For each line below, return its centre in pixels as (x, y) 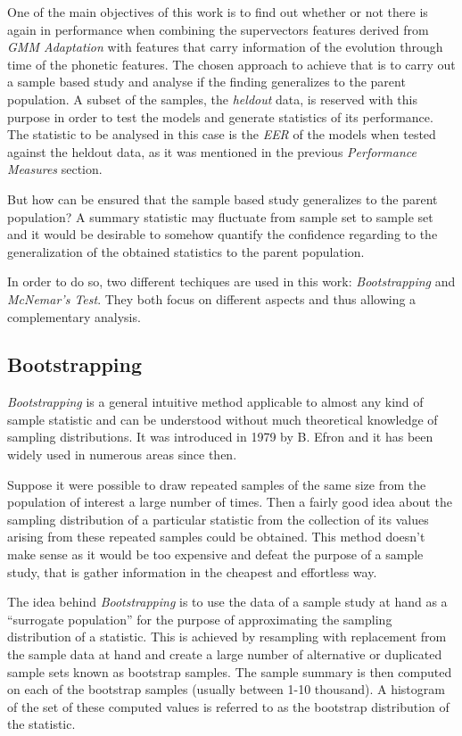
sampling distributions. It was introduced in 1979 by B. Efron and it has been (220, 437)
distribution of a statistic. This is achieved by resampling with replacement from (227, 637)
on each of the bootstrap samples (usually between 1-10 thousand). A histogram (226, 689)
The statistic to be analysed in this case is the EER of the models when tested (222, 134)
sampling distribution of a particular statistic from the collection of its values (218, 519)
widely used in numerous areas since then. (122, 455)
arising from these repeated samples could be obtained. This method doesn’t (216, 537)
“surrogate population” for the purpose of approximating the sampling (200, 619)
